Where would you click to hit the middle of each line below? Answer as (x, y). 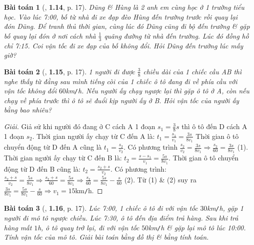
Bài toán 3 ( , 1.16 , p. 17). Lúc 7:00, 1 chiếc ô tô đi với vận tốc (101, 208)
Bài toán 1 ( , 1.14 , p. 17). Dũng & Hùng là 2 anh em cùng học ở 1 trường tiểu (124, 7)
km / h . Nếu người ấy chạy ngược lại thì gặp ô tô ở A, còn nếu (158, 91)
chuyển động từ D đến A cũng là (53, 147)
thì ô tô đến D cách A (214, 126)
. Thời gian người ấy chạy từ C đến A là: (94, 136)
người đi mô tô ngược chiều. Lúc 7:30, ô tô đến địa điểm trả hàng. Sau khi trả (121, 217)
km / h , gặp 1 (225, 208)
